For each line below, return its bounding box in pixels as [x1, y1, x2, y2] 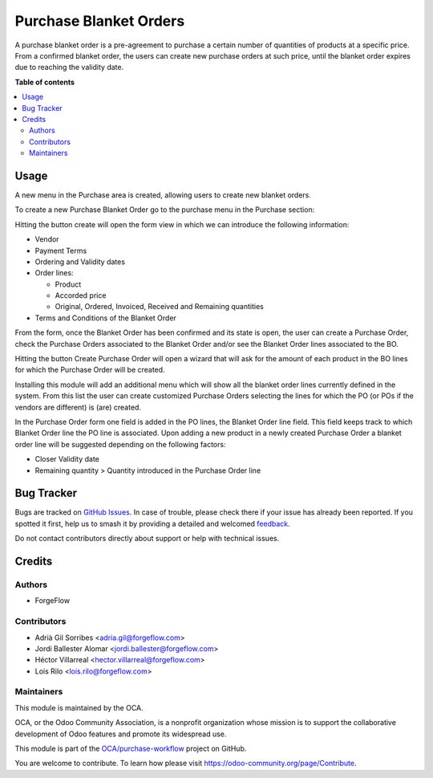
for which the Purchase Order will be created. [14, 365, 165, 375]
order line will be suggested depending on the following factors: [14, 439, 226, 449]
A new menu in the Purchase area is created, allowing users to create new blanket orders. [14, 189, 312, 200]
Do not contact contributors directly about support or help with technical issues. [14, 534, 280, 544]
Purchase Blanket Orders [14, 12, 185, 30]
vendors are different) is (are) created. [14, 402, 142, 412]
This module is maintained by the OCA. [14, 703, 144, 712]
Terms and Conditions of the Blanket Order [34, 313, 176, 323]
